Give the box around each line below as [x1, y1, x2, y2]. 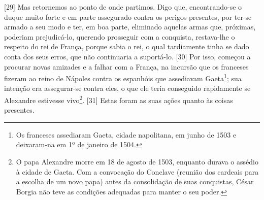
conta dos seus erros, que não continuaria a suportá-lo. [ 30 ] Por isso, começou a [4, 51, 251, 61]
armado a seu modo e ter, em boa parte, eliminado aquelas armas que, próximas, [4, 21, 256, 32]
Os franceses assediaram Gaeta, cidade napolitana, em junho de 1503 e [16, 129, 237, 140]
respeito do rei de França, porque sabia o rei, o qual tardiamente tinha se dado [4, 41, 249, 52]
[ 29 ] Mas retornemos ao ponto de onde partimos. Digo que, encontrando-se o [4, 2, 242, 12]
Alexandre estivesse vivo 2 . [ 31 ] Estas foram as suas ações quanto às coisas [4, 93, 233, 105]
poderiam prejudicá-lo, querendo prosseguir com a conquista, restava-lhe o [4, 31, 235, 42]
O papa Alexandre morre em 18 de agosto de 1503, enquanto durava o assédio [16, 156, 258, 167]
